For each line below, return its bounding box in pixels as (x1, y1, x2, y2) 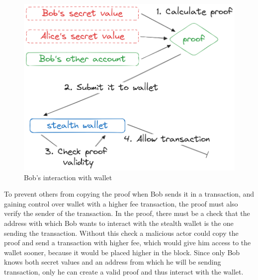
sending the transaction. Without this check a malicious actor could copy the (4, 227, 239, 238)
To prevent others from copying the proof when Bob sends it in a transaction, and (4, 189, 255, 199)
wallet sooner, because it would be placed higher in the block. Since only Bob (4, 247, 240, 257)
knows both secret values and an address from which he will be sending (4, 257, 221, 267)
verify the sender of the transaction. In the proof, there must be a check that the (4, 208, 250, 218)
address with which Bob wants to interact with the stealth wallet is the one (4, 218, 234, 228)
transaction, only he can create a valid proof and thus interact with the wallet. (4, 266, 244, 277)
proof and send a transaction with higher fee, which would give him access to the (4, 237, 251, 248)
